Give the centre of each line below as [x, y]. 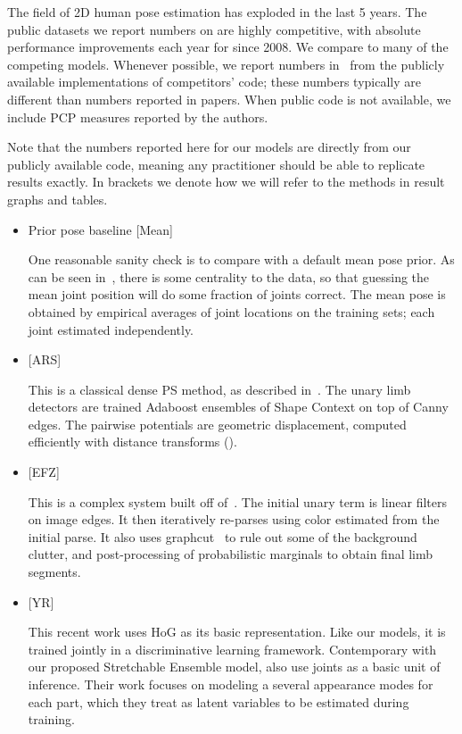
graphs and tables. [58, 199]
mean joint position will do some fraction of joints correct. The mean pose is [237, 294]
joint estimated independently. [111, 329]
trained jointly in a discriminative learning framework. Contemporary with [232, 649]
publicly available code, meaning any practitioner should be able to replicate [216, 164]
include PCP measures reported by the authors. [138, 117]
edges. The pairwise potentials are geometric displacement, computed [217, 424]
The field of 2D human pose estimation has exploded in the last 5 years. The [217, 12]
